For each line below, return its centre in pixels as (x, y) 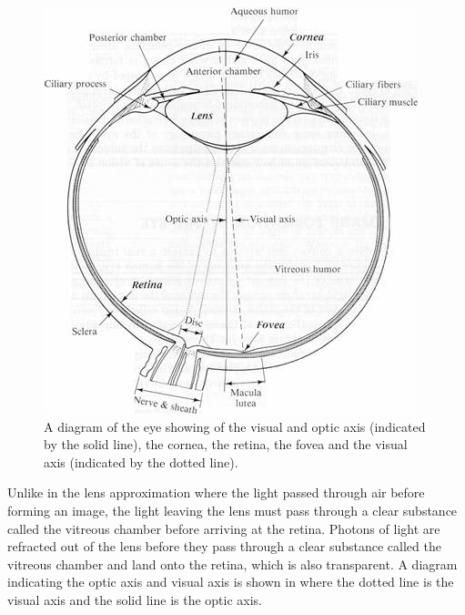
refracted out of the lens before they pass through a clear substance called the (224, 546)
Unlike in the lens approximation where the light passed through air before (216, 492)
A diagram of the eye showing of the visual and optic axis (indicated (235, 426)
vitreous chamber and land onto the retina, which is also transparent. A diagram (232, 564)
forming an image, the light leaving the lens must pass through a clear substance (232, 510)
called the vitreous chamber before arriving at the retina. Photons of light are (224, 528)
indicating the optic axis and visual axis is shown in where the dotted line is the (231, 582)
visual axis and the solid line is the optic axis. (135, 599)
